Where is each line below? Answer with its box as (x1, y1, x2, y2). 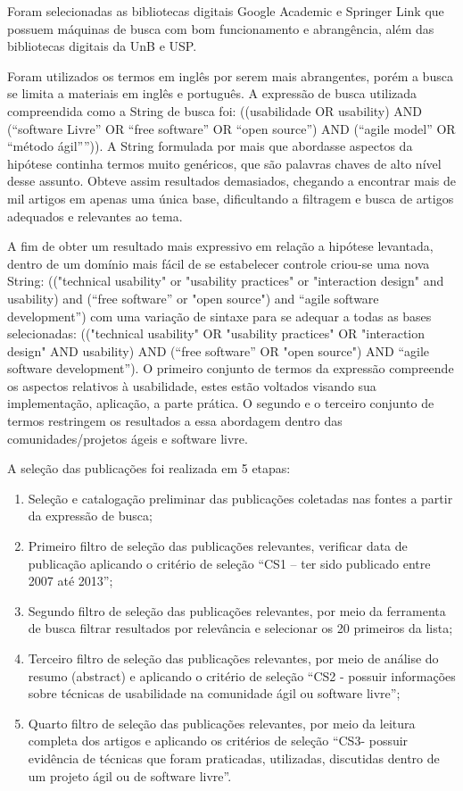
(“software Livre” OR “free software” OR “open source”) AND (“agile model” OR (7, 119, 456, 137)
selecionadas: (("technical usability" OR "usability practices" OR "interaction (7, 324, 426, 343)
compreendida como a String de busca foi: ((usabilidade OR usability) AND (7, 101, 423, 120)
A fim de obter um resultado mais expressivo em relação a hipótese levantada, (7, 237, 434, 255)
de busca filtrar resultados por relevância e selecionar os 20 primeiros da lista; (28, 619, 453, 637)
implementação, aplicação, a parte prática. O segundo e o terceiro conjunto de (7, 394, 434, 412)
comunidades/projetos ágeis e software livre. (7, 429, 248, 447)
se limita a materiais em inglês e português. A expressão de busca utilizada (7, 84, 418, 103)
